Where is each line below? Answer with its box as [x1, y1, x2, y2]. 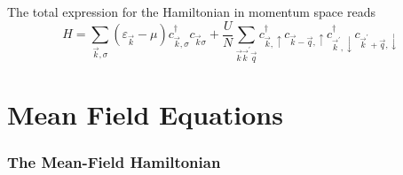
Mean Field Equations [7, 95, 283, 132]
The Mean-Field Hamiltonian [7, 150, 221, 172]
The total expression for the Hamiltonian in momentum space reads [7, 3, 375, 20]
